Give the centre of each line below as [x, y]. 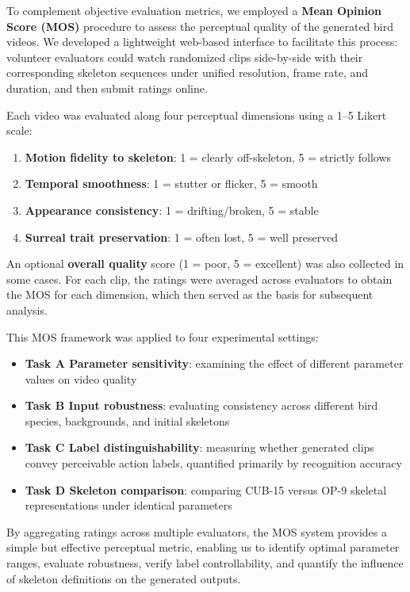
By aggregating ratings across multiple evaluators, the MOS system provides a [197, 531]
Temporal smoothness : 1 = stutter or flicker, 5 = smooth [171, 183]
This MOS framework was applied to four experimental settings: [163, 336]
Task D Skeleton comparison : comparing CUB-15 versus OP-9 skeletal [206, 489]
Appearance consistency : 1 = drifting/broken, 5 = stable [172, 210]
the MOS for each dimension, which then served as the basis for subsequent [190, 294]
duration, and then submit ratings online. [107, 88]
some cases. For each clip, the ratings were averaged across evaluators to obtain [199, 279]
